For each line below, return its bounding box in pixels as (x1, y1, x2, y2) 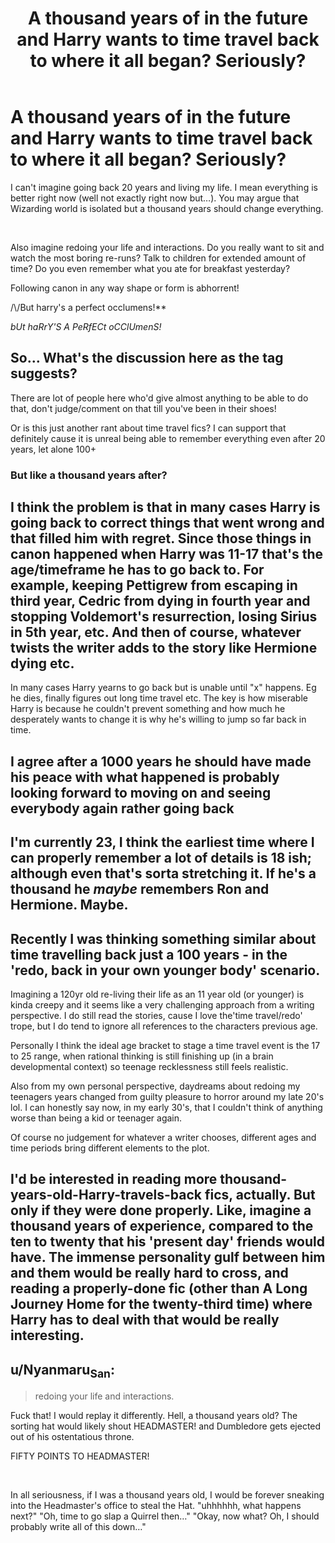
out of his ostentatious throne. (10, 1431, 135, 1443)
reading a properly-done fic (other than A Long (10, 1280, 308, 1297)
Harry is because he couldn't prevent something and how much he (10, 703, 286, 715)
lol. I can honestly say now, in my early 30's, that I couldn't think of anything (10, 1102, 323, 1114)
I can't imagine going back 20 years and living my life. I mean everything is (10, 181, 318, 193)
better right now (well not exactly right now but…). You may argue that (10, 192, 300, 204)
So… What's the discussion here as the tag (10, 350, 284, 367)
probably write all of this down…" (10, 1521, 147, 1533)
